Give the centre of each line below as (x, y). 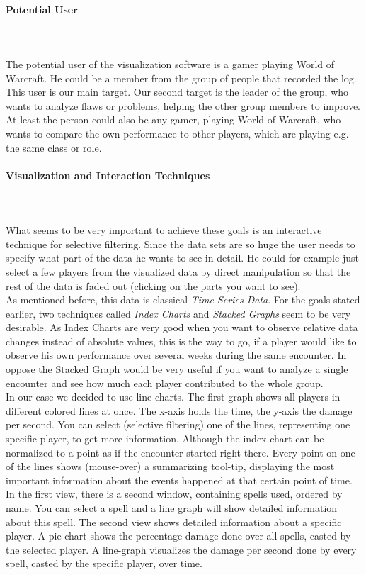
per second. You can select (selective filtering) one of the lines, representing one (178, 424)
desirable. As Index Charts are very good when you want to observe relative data (182, 327)
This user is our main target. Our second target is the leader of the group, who (177, 92)
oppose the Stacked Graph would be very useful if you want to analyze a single (177, 369)
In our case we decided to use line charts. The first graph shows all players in (173, 397)
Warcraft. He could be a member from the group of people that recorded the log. (181, 78)
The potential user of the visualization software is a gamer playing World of (170, 63)
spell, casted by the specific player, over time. (104, 563)
